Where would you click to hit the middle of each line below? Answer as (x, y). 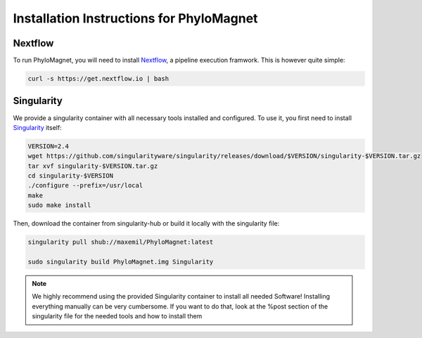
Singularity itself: (38, 127)
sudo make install (59, 205)
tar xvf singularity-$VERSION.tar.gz (93, 166)
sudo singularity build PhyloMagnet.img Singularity (121, 262)
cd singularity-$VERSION (71, 176)
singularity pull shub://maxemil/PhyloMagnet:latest (121, 242)
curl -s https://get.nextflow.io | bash (98, 79)
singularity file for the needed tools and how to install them (117, 316)
